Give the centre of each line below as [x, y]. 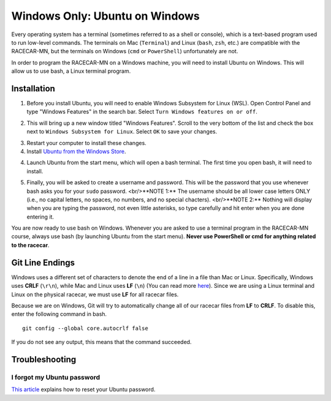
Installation [33, 88]
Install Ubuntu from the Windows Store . [76, 151]
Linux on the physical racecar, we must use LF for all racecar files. [95, 294]
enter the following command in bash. [59, 314]
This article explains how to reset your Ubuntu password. [83, 389]
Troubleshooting [44, 359]
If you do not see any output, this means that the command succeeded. [101, 342]
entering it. [40, 217]
